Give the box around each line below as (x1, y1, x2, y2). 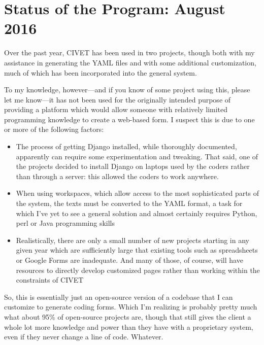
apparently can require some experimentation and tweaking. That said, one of (16, 151, 258, 161)
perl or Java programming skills (16, 218, 115, 228)
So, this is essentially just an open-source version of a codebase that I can (4, 291, 233, 302)
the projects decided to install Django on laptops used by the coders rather (16, 161, 250, 171)
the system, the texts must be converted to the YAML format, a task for (16, 198, 243, 209)
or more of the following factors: (4, 124, 104, 134)
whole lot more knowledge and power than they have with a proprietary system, (4, 321, 253, 332)
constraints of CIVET (16, 274, 84, 285)
